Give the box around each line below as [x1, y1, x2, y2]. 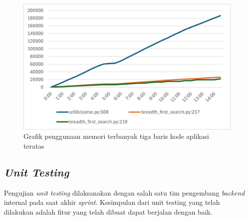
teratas [23, 140, 45, 151]
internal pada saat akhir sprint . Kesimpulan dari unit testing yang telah [4, 197, 220, 207]
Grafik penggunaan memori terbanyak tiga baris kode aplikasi [23, 131, 209, 141]
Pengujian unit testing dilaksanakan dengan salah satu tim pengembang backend [4, 187, 245, 198]
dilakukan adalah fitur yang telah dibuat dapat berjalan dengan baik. [4, 206, 213, 217]
